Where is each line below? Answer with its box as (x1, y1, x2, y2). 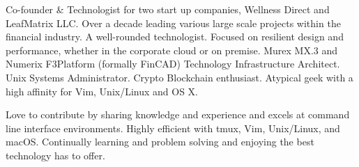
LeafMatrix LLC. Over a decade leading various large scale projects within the (6, 15, 341, 30)
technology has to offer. (6, 148, 105, 162)
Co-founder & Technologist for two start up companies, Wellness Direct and (6, 2, 330, 16)
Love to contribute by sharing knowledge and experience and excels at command (6, 107, 350, 122)
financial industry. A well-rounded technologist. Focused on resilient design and (6, 29, 344, 44)
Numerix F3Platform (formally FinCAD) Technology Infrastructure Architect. (6, 56, 340, 71)
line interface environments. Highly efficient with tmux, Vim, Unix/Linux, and (6, 120, 340, 135)
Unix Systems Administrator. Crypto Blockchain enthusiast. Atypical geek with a (6, 70, 353, 84)
